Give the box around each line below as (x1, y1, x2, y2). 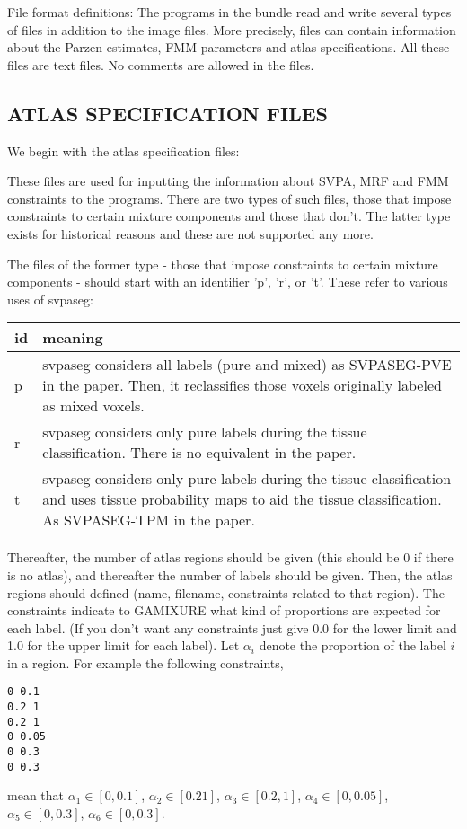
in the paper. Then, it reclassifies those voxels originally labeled (42, 375, 442, 396)
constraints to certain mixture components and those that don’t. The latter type (7, 207, 451, 225)
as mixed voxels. (42, 395, 145, 417)
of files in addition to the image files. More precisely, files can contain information (7, 20, 456, 39)
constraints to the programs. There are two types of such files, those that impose (7, 189, 452, 207)
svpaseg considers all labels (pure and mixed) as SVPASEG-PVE (42, 354, 452, 375)
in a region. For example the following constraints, (7, 653, 284, 672)
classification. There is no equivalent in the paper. (42, 442, 357, 463)
